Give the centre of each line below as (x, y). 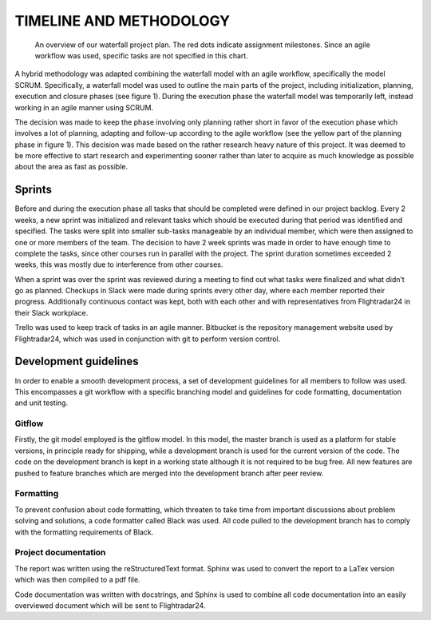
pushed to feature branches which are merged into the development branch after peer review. (169, 473)
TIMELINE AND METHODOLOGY (123, 21)
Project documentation (60, 553)
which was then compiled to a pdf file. (77, 580)
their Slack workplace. (51, 312)
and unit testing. (41, 403)
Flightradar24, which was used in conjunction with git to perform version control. (148, 339)
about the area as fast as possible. (71, 167)
